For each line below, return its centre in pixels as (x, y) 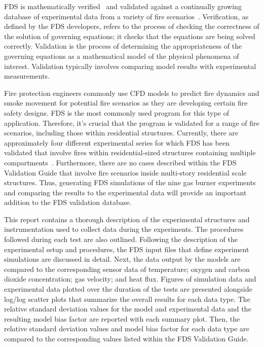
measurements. (27, 76)
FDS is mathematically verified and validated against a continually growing (123, 6)
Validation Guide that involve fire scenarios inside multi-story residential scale (125, 172)
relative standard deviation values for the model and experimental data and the (128, 309)
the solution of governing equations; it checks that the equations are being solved (130, 36)
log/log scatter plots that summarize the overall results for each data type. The (127, 299)
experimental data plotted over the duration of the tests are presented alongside (128, 289)
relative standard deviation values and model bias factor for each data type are (127, 328)
